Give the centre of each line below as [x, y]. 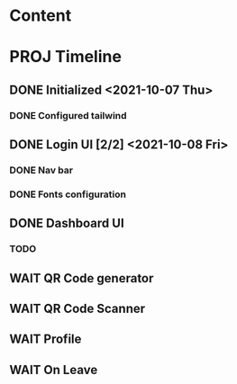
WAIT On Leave [54, 370]
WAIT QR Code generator [82, 278]
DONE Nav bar [41, 170]
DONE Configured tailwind [68, 115]
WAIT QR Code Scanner [77, 309]
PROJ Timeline [65, 57]
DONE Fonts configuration [68, 194]
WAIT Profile [46, 339]
